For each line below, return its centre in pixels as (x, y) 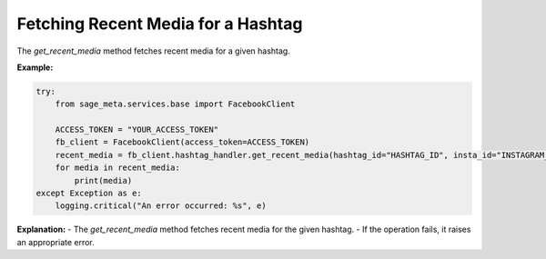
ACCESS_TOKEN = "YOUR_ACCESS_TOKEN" (136, 130)
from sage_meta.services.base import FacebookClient (175, 104)
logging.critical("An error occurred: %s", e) (161, 206)
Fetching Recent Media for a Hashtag (160, 24)
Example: (35, 67)
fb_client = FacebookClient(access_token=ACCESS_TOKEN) (182, 142)
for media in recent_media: (118, 168)
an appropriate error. (56, 242)
